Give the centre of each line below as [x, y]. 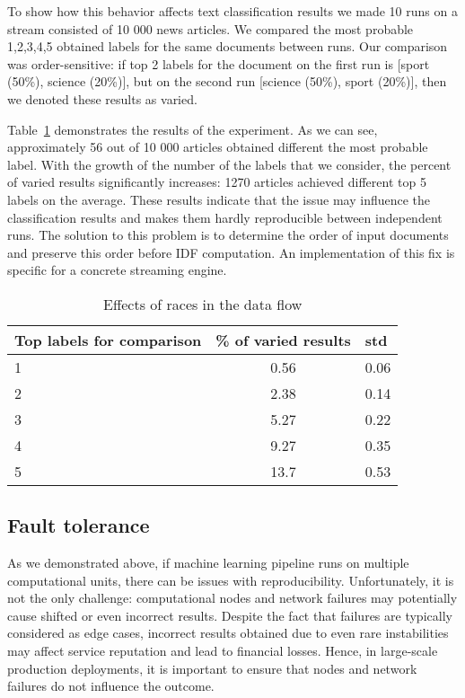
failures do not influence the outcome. [111, 686]
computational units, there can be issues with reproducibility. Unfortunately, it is [231, 580]
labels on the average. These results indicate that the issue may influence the [219, 199]
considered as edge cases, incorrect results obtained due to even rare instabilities [228, 633]
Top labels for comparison [108, 340]
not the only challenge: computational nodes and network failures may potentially [232, 598]
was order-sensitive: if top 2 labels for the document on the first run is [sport [219, 63]
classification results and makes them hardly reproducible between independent [225, 217]
